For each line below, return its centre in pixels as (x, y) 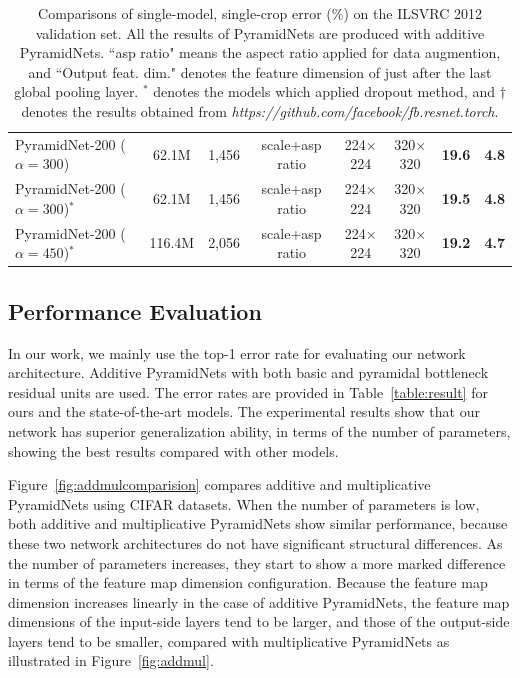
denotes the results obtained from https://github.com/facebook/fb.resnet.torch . (260, 110)
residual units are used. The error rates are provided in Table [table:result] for (248, 391)
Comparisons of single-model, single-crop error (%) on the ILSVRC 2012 (260, 13)
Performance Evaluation (135, 310)
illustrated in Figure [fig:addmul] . (111, 660)
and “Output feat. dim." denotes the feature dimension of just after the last (260, 71)
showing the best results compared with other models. (173, 450)
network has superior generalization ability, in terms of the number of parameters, (259, 430)
